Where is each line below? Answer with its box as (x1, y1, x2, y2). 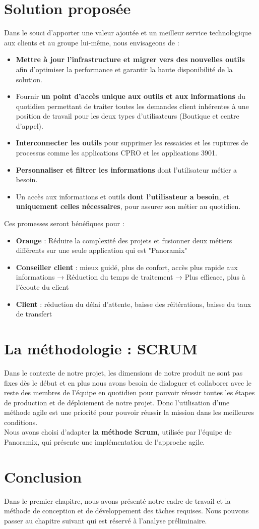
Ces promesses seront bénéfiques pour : (4, 218, 124, 229)
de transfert (16, 308, 52, 319)
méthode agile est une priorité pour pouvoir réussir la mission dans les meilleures (4, 407, 254, 417)
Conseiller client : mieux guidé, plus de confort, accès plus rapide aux (16, 261, 238, 272)
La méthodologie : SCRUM (4, 338, 198, 358)
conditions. (4, 416, 38, 427)
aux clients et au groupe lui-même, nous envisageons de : (4, 37, 179, 47)
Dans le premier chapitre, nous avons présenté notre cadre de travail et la (4, 495, 231, 506)
